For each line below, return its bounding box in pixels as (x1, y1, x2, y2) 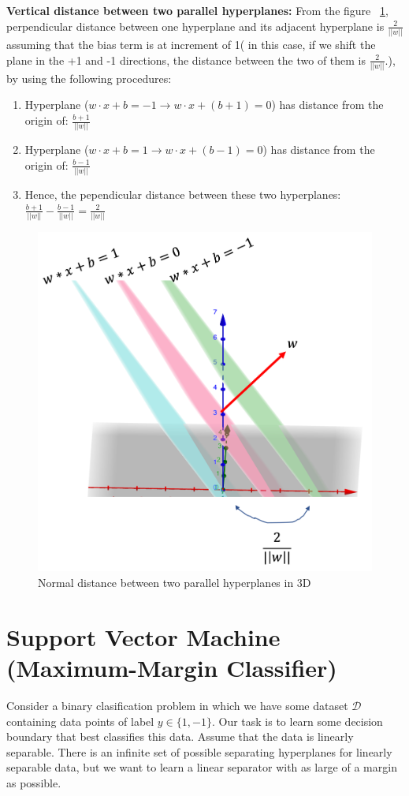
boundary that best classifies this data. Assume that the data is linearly (6, 728, 354, 745)
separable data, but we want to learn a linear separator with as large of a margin (6, 759, 397, 775)
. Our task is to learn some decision (211, 712, 383, 729)
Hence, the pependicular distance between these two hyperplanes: (24, 186, 341, 203)
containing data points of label (6, 712, 154, 729)
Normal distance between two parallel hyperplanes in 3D (38, 574, 311, 591)
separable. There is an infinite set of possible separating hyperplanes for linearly (6, 743, 392, 760)
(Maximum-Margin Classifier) (6, 651, 337, 683)
